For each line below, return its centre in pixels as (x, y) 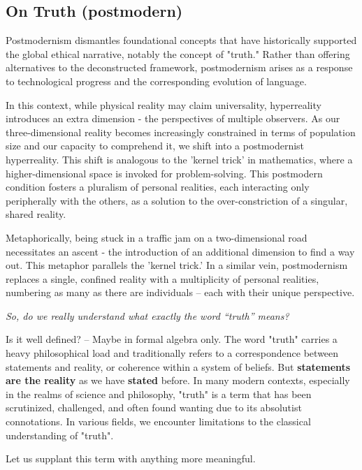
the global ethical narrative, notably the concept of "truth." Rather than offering (178, 53)
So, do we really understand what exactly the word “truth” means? (147, 315)
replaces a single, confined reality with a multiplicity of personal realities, (162, 278)
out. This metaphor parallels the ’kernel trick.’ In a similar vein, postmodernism (177, 265)
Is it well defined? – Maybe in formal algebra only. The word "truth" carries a (172, 339)
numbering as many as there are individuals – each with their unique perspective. (180, 292)
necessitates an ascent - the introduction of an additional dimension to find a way (180, 251)
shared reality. (36, 214)
